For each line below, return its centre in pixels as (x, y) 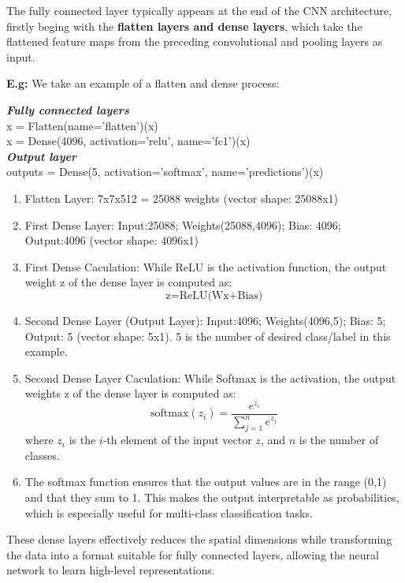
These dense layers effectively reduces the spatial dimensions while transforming (199, 539)
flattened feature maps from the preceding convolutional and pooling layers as (195, 41)
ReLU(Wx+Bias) (221, 295)
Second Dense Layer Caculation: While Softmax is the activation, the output (210, 377)
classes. (42, 455)
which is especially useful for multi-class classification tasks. (169, 512)
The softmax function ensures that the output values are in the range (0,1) (206, 482)
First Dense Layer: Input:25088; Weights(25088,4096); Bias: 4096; (183, 224)
